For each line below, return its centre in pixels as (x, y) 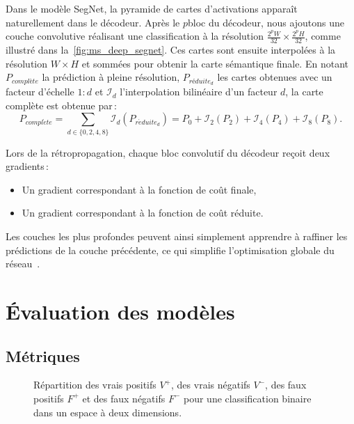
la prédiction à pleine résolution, (111, 77)
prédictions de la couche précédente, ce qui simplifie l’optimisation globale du (170, 250)
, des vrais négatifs (211, 385)
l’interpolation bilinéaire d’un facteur (199, 92)
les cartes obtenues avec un (275, 77)
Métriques (43, 355)
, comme (323, 36)
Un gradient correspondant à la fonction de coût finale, (139, 189)
